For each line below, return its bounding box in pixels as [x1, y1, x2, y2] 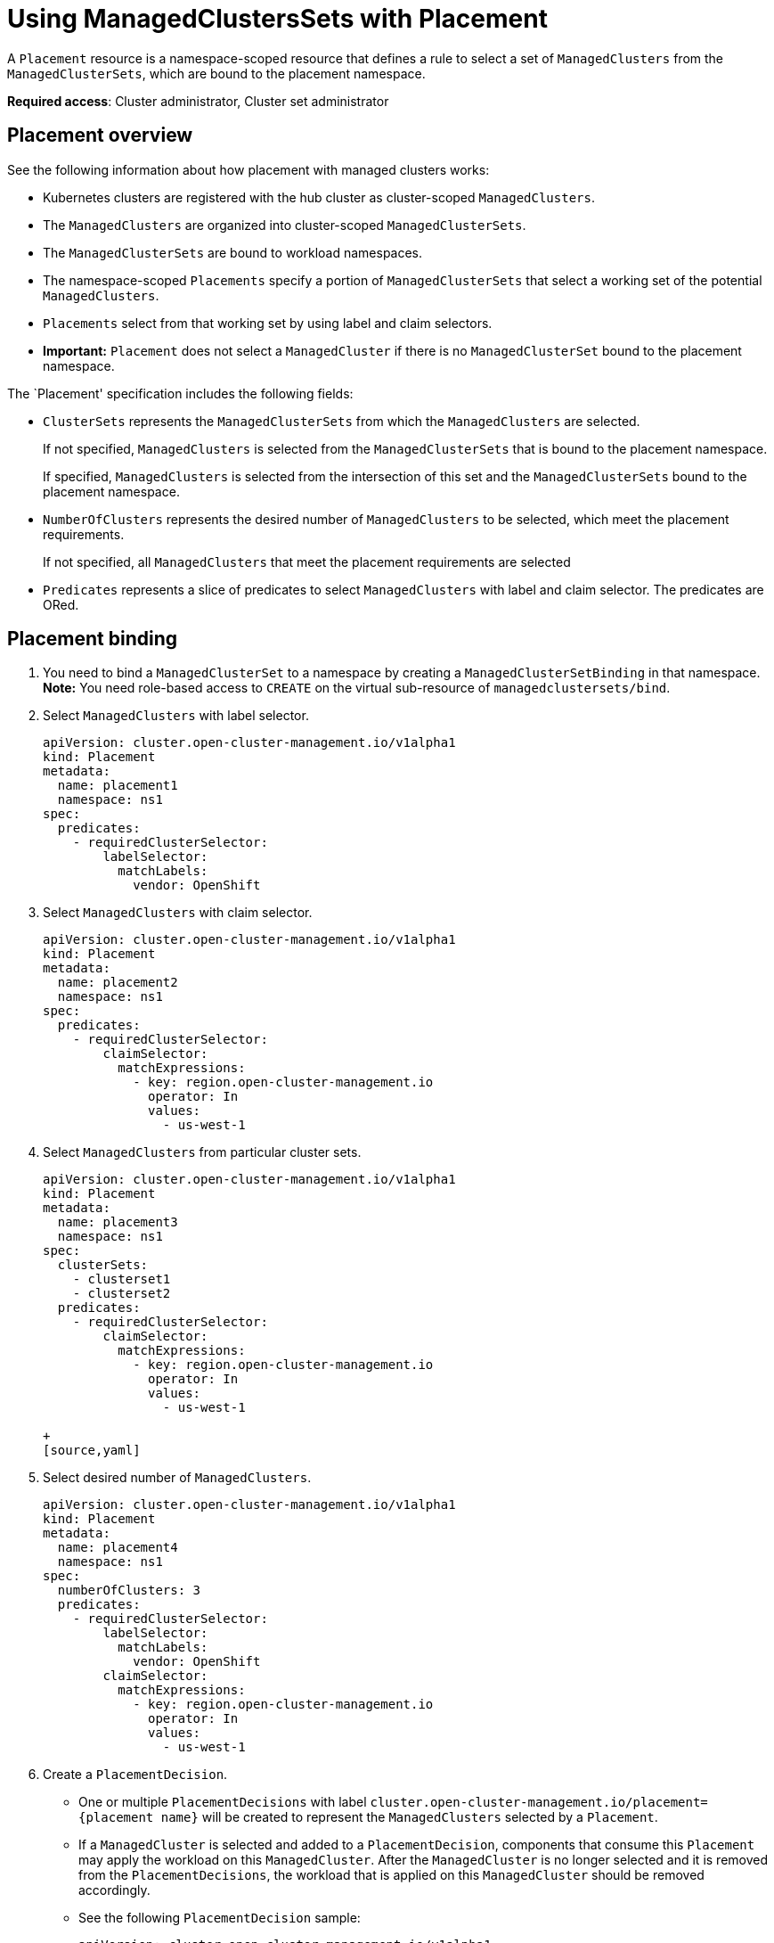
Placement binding [7, 627, 178, 651]
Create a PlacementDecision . [43, 1767, 228, 1783]
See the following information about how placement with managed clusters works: [7, 161, 490, 177]
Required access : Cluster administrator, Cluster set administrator [7, 93, 389, 109]
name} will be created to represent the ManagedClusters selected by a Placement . [160, 1809, 658, 1825]
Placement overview [7, 124, 193, 147]
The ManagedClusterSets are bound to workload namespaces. [43, 244, 423, 260]
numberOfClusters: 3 [57, 1583, 201, 1598]
